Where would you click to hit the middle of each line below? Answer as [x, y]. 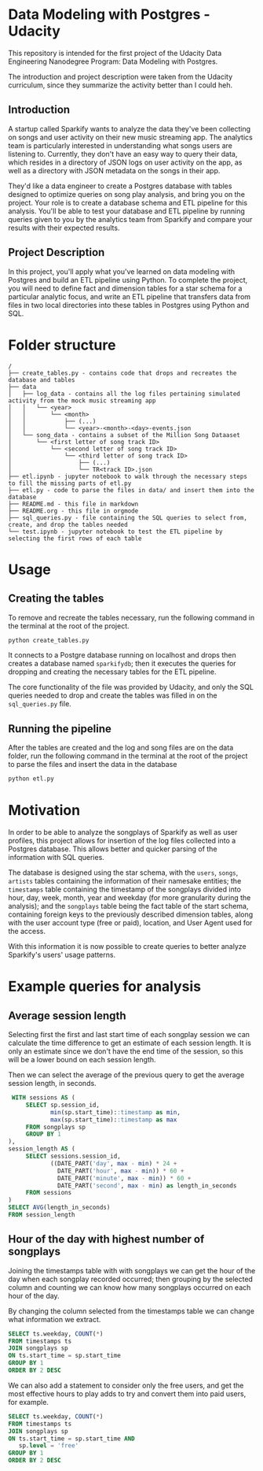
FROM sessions [49, 1193]
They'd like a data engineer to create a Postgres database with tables [120, 186]
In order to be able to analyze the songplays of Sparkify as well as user [123, 832]
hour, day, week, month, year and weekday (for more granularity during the [130, 898]
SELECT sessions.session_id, [73, 1156]
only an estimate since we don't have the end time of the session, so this [126, 1051]
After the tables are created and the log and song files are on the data [121, 748]
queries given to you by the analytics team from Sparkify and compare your [130, 219]
